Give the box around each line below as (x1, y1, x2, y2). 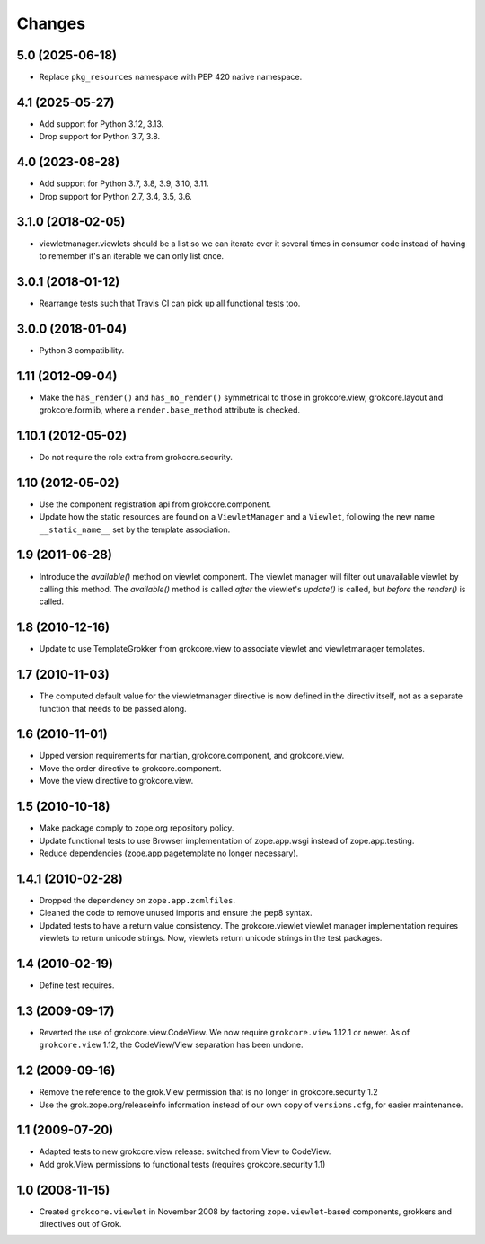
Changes (16, 13, 85, 33)
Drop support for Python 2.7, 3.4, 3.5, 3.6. (39, 191, 192, 201)
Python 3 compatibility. (39, 344, 125, 355)
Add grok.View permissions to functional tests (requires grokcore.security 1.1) (39, 1159, 326, 1169)
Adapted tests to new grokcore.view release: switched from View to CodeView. (39, 1146, 331, 1157)
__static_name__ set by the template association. (39, 524, 231, 535)
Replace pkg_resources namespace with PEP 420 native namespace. (39, 72, 303, 83)
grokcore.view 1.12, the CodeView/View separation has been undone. (39, 1039, 304, 1051)
